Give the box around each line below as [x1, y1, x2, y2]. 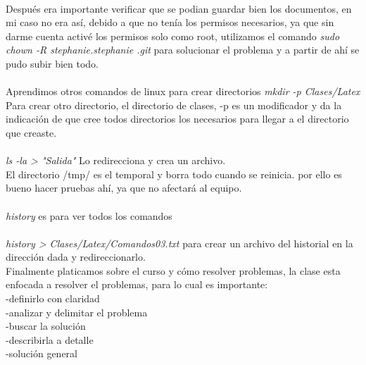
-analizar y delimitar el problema [6, 304, 148, 319]
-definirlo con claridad [6, 291, 100, 306]
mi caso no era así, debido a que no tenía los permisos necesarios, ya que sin [6, 15, 334, 30]
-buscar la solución [6, 318, 86, 333]
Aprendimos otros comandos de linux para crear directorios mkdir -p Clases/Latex [6, 84, 360, 99]
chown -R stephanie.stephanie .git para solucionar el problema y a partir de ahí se [6, 42, 360, 57]
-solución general [6, 346, 78, 361]
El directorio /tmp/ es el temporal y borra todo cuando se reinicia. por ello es [6, 166, 342, 181]
